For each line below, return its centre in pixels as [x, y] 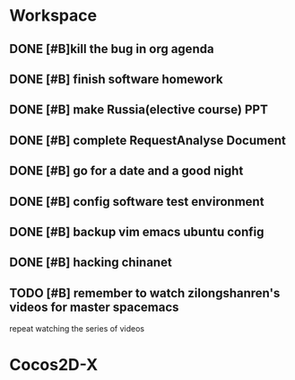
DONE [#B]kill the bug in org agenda [112, 49]
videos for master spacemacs [94, 307]
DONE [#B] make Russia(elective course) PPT [139, 110]
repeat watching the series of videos [77, 329]
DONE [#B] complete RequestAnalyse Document [148, 140]
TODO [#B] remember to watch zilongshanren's [145, 293]
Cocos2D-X [54, 365]
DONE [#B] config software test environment [137, 202]
